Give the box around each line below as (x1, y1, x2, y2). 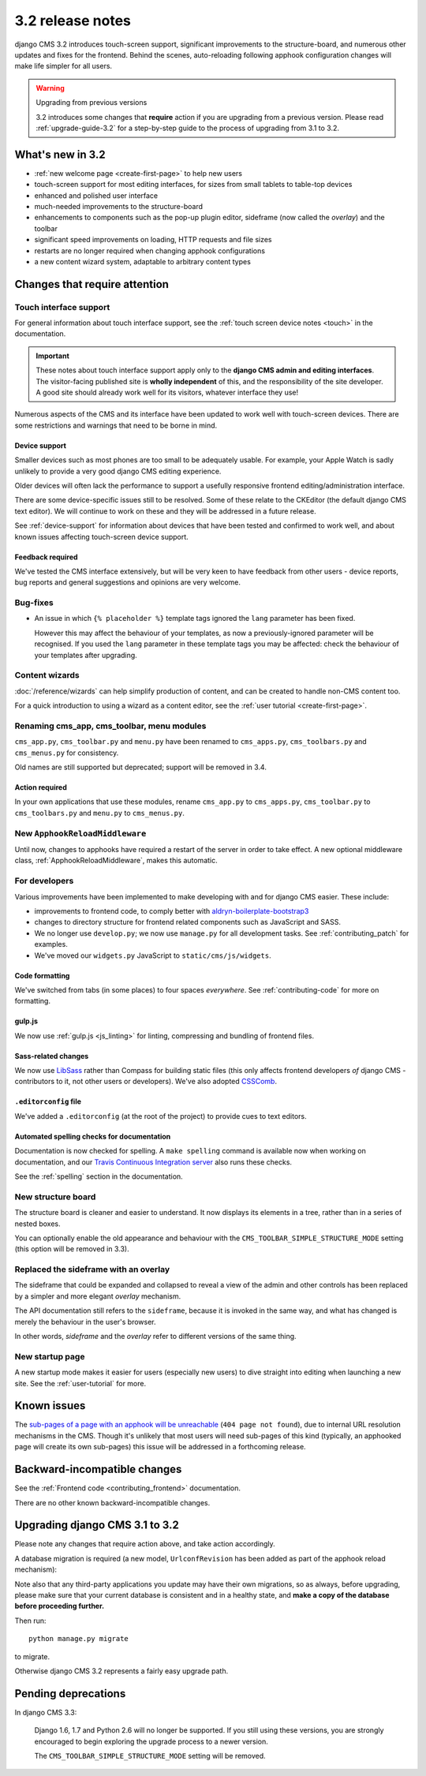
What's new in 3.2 (14, 148, 106, 161)
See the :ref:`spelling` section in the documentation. (14, 1172, 183, 1181)
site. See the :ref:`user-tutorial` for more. (14, 1378, 146, 1388)
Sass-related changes (14, 1051, 89, 1060)
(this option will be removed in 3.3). (14, 1244, 129, 1254)
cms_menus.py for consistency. (14, 748, 119, 757)
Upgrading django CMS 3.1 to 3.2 (14, 1519, 179, 1532)
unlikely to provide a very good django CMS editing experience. (14, 466, 222, 476)
